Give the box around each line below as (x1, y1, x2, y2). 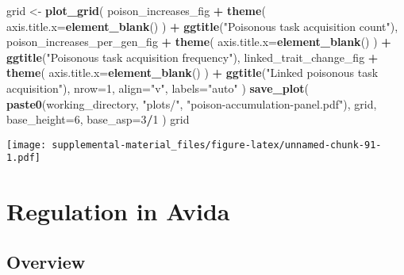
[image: (6, 139, 47, 151)
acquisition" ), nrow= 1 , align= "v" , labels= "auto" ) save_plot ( (6, 79, 310, 96)
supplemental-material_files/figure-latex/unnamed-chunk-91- (52, 139, 382, 151)
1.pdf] (6, 152, 40, 164)
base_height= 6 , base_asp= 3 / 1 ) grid (6, 111, 190, 128)
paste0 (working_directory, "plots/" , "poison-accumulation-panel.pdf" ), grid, (6, 95, 377, 112)
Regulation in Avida (6, 195, 230, 227)
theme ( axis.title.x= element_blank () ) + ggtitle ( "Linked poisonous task (6, 64, 379, 81)
